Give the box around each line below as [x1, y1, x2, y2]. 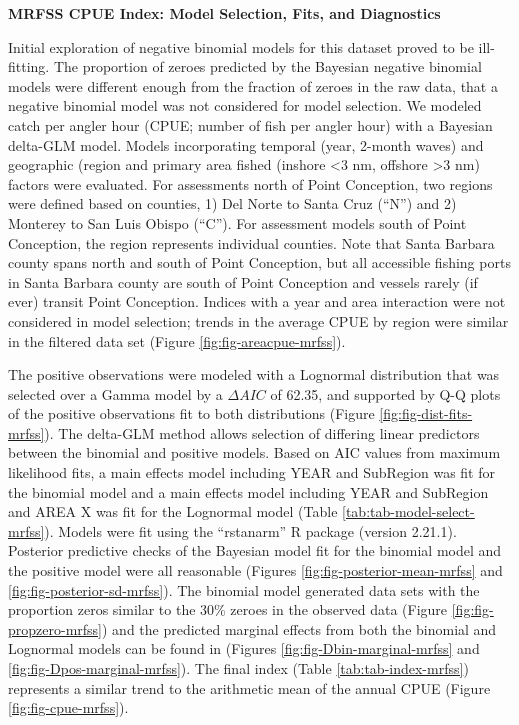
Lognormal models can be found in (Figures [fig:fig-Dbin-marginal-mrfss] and [8, 638, 480, 659]
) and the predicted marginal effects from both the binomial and [102, 618, 497, 639]
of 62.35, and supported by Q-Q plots [270, 383, 501, 404]
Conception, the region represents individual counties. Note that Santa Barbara [8, 232, 495, 253]
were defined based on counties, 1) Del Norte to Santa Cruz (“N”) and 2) [8, 193, 457, 214]
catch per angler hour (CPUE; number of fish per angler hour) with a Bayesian [8, 114, 493, 135]
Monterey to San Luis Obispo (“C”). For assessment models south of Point [8, 212, 467, 233]
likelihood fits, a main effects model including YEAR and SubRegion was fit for [8, 462, 495, 483]
